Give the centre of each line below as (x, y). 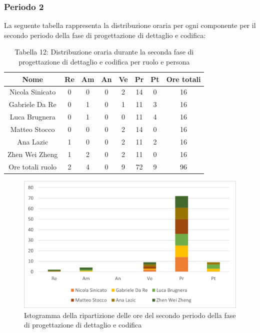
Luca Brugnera (32, 117)
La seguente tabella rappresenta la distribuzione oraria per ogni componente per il (130, 25)
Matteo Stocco (32, 129)
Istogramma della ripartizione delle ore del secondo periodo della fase (130, 315)
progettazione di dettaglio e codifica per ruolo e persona (104, 61)
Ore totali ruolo (33, 166)
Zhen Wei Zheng (33, 154)
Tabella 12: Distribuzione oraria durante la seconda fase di (104, 52)
